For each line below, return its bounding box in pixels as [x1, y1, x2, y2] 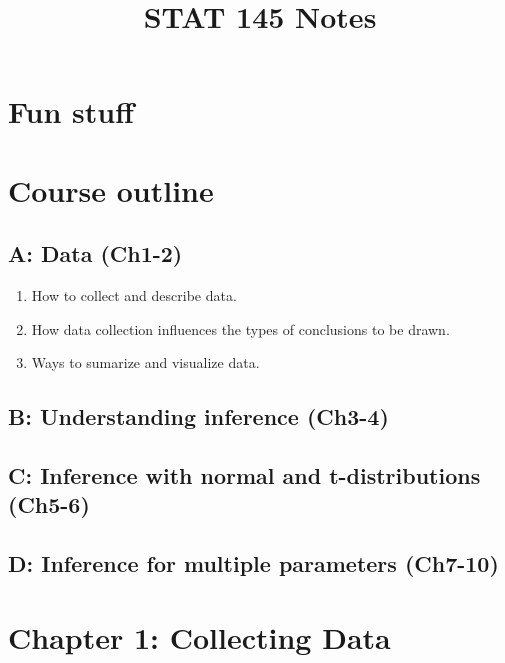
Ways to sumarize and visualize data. [31, 352, 260, 373]
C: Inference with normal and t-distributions [8, 460, 481, 491]
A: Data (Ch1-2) [8, 238, 183, 269]
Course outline [8, 169, 214, 210]
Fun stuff [8, 91, 135, 132]
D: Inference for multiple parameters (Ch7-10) [8, 548, 499, 579]
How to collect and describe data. [31, 285, 237, 306]
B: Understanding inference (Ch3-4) [8, 401, 389, 432]
